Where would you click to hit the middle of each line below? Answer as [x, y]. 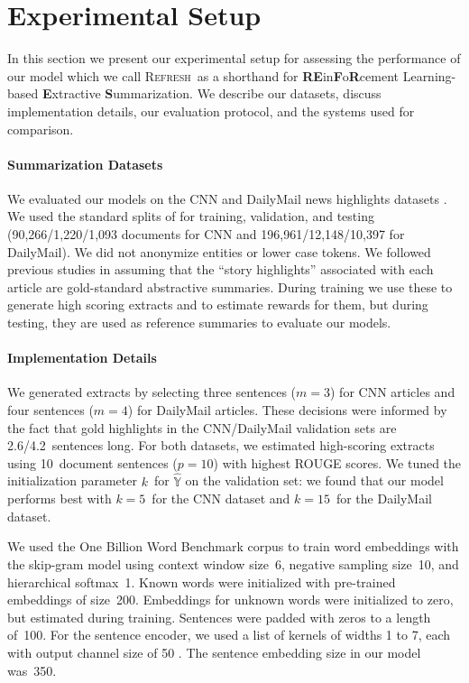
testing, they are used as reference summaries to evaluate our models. [199, 323]
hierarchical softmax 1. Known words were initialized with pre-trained [202, 581]
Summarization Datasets [85, 164]
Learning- [429, 75]
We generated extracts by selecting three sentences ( [152, 392]
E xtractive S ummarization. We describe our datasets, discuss [212, 93]
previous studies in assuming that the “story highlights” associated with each [221, 269]
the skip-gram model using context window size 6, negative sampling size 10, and [233, 564]
